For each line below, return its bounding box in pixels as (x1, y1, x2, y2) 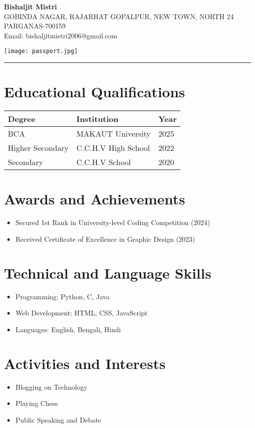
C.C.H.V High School (76, 142, 150, 154)
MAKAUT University (76, 128, 151, 140)
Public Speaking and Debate (15, 414, 102, 425)
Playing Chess (15, 398, 58, 408)
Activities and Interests (4, 353, 166, 373)
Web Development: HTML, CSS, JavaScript (15, 308, 148, 318)
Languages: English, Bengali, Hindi (15, 324, 121, 334)
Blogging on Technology (15, 381, 88, 392)
